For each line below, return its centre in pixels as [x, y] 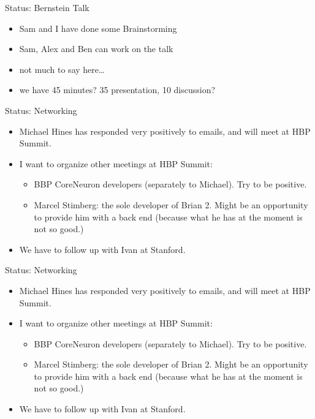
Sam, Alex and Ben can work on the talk [96, 49]
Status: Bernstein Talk [47, 7]
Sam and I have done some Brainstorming [98, 28]
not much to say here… [62, 69]
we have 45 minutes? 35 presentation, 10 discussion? [117, 90]
